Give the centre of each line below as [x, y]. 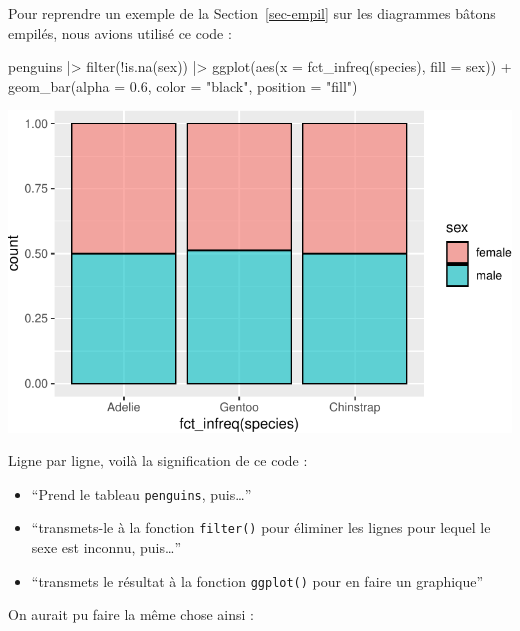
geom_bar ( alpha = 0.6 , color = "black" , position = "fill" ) [183, 85]
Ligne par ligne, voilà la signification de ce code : [158, 460]
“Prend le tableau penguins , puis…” [141, 493]
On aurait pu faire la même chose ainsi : [131, 614]
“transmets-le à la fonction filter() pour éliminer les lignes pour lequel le [261, 527]
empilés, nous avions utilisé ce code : [120, 32]
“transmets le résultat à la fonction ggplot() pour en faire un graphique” [257, 580]
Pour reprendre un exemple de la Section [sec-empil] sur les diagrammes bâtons [252, 13]
